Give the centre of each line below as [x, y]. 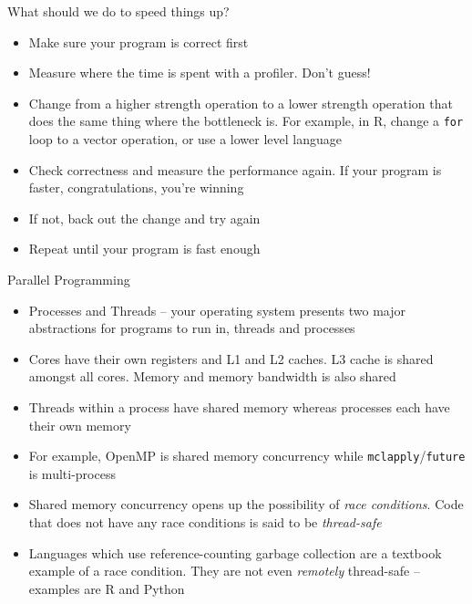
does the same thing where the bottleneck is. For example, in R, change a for [246, 121]
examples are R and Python [107, 588]
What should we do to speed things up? [118, 11]
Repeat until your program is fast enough [144, 249]
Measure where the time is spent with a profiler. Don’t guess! [200, 73]
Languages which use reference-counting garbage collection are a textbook [235, 552]
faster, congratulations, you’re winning [136, 187]
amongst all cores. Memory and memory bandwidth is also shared [212, 376]
